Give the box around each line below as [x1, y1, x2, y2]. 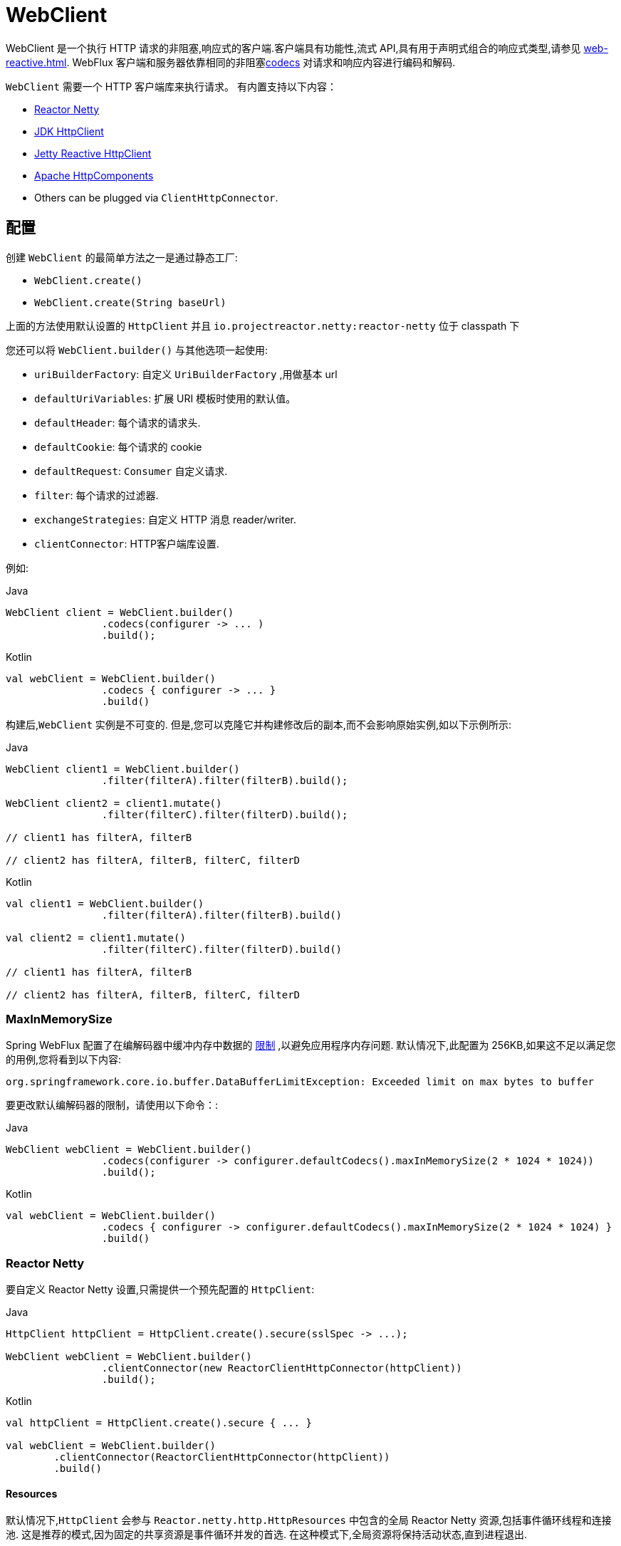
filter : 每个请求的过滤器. [34, 489, 159, 501]
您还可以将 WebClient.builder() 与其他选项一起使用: [6, 343, 268, 356]
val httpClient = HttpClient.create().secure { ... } [6, 1417, 312, 1429]
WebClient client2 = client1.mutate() [6, 797, 222, 809]
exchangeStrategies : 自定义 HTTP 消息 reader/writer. [34, 513, 296, 526]
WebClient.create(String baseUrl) [34, 296, 226, 308]
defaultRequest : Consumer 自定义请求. [34, 464, 228, 477]
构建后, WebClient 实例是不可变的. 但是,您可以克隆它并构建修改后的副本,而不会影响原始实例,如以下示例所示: [6, 718, 511, 731]
